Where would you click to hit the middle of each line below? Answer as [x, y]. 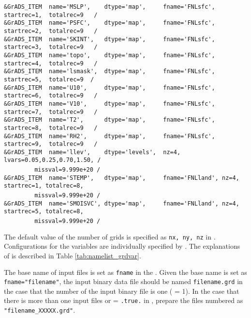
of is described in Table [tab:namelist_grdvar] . [73, 255]
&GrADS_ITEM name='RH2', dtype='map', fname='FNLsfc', [110, 136]
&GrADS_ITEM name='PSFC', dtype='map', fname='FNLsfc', [110, 23]
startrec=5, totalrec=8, [44, 212]
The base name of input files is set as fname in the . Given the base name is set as [125, 272]
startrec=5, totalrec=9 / [49, 79]
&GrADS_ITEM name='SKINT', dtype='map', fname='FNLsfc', [110, 39]
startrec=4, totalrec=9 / [51, 63]
